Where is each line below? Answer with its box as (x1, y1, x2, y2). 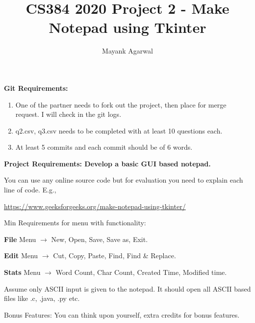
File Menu (4, 234, 36, 244)
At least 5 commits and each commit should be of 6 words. (15, 142, 193, 152)
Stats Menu (4, 267, 41, 277)
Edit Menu (4, 250, 38, 261)
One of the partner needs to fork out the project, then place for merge (15, 99, 227, 109)
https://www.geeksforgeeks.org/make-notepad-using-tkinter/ (4, 201, 186, 211)
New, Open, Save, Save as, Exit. (51, 234, 148, 244)
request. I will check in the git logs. (15, 109, 122, 119)
